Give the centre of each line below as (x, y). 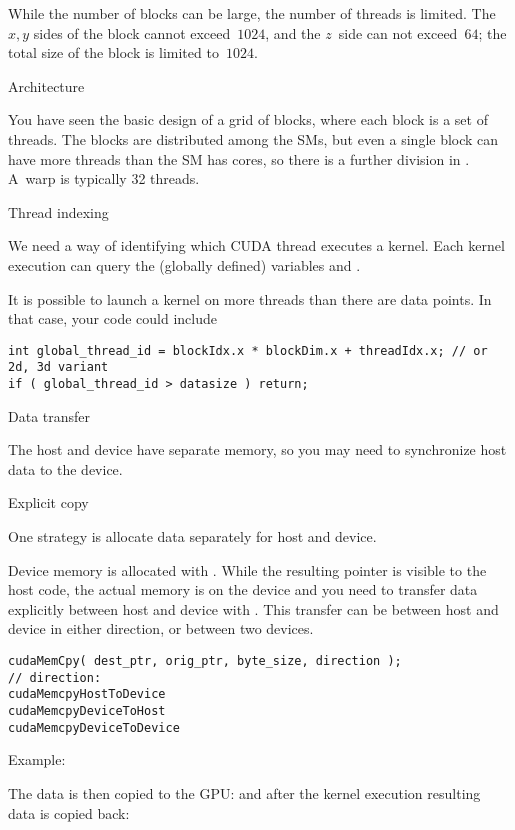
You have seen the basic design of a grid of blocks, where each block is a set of (248, 119)
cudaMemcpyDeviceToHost (87, 711)
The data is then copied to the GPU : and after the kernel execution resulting (244, 792)
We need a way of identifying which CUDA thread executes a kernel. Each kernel (256, 245)
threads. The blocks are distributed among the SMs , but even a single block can (253, 138)
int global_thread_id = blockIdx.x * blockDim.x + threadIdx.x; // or (248, 350)
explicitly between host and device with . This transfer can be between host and (253, 608)
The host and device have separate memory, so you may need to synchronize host (257, 449)
